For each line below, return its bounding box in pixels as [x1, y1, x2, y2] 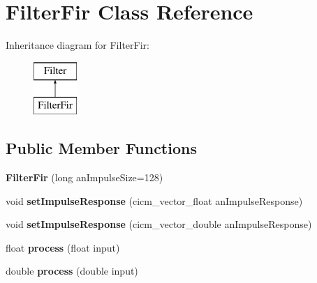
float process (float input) [6, 240, 120, 254]
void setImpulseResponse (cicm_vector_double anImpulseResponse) [6, 217, 312, 231]
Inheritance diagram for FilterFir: [6, 38, 149, 52]
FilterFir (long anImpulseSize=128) [6, 170, 163, 185]
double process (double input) [6, 263, 138, 278]
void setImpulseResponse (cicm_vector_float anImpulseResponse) [6, 193, 303, 208]
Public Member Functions [6, 137, 197, 159]
